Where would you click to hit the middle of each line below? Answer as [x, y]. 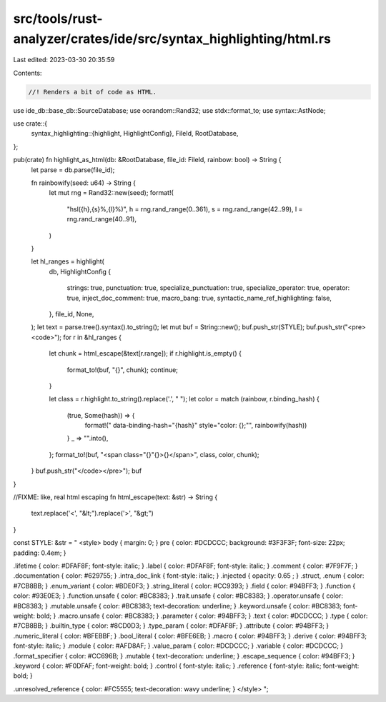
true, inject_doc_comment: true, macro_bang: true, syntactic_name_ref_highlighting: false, [199, 298]
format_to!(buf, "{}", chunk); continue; [123, 370]
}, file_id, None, [71, 314]
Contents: [28, 73]
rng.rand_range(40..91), [102, 219]
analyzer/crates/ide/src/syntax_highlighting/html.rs [172, 39]
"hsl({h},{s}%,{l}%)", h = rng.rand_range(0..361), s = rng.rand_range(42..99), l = [185, 209]
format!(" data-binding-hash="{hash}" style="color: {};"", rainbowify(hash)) [196, 426]
